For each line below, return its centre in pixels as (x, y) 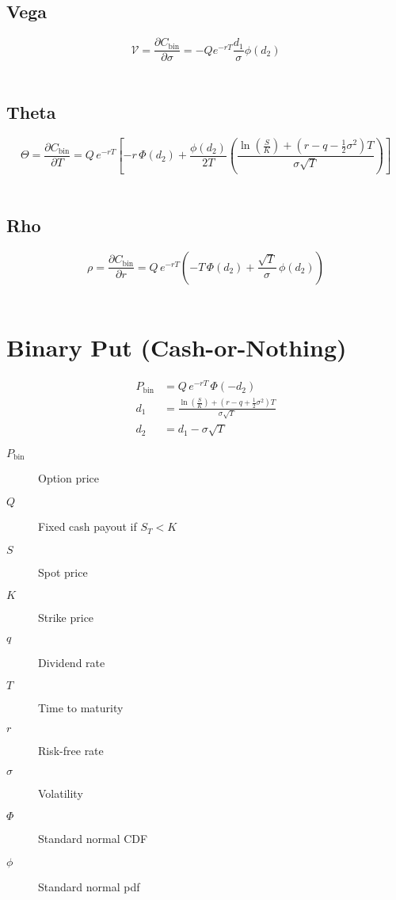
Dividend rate (72, 662)
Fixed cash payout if (88, 526)
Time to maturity (81, 708)
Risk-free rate (71, 751)
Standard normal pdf (89, 886)
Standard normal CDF (93, 839)
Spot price (63, 572)
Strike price (66, 618)
